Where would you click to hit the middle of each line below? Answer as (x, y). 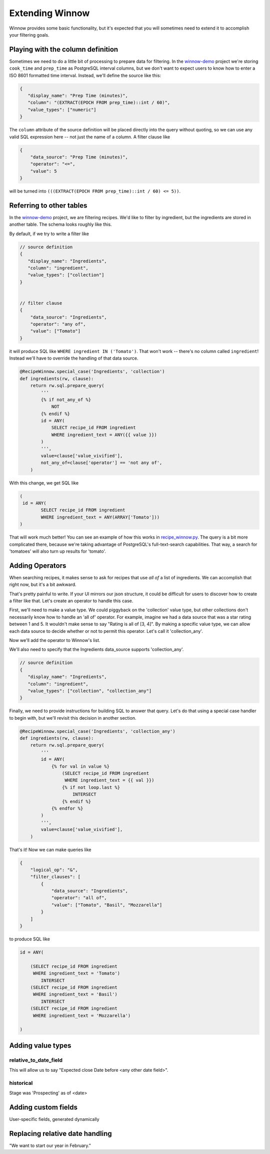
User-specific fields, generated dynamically (54, 1119)
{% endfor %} (67, 808)
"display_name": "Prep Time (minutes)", (78, 96)
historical (21, 1083)
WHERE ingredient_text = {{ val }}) (109, 780)
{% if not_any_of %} (66, 399)
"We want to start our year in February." (50, 1145)
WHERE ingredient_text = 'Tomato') (76, 973)
